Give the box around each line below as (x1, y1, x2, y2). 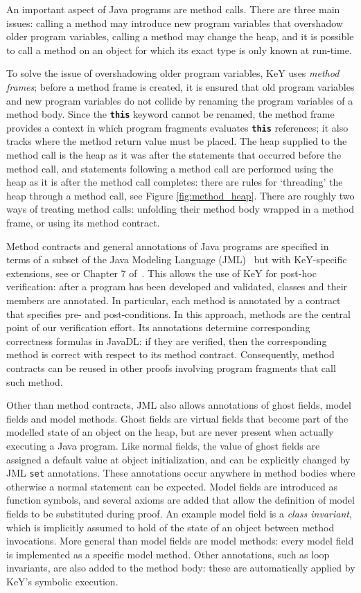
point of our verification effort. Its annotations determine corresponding (6, 320, 310, 335)
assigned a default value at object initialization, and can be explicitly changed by (6, 452, 351, 466)
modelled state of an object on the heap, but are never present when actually (6, 425, 334, 439)
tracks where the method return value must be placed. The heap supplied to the (6, 134, 347, 148)
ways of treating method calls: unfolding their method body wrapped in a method (6, 202, 354, 216)
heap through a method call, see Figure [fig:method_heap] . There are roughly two (6, 188, 355, 202)
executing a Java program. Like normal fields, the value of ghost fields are (6, 438, 320, 452)
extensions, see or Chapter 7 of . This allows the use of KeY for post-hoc (6, 265, 317, 280)
